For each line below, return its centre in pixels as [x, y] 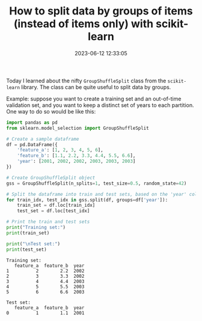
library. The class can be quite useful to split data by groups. [96, 87]
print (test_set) [26, 249]
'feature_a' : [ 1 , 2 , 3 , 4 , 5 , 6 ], [60, 150]
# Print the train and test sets [48, 222]
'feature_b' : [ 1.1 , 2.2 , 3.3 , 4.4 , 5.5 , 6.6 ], [76, 156]
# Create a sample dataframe [43, 139]
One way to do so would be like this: [51, 111]
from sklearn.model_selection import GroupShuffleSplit [78, 128]
